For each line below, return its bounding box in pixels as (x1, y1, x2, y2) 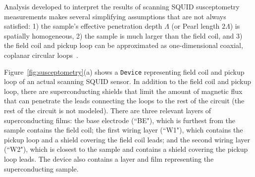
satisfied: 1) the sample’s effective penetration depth (4, 21, 162, 31)
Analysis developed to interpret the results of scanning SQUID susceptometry (4, 1, 240, 11)
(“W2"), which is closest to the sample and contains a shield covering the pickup (4, 144, 248, 154)
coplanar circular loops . (4, 49, 78, 60)
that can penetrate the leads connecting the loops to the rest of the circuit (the (4, 95, 245, 106)
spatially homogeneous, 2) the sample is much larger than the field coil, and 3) (4, 30, 243, 41)
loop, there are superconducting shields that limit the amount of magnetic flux (4, 86, 243, 96)
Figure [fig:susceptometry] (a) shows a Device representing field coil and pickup (4, 66, 245, 77)
